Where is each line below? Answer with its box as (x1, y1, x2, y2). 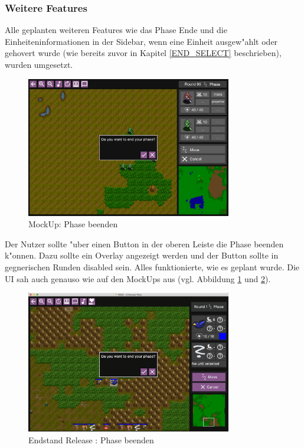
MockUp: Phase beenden (28, 218, 118, 230)
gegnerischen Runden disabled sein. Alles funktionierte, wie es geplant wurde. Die (5, 260, 300, 273)
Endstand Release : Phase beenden (28, 433, 154, 446)
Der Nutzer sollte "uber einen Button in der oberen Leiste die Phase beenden (5, 237, 284, 250)
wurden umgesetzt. (5, 58, 73, 70)
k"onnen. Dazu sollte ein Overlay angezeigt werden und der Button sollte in (5, 249, 279, 261)
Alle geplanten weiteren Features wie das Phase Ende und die (5, 24, 227, 36)
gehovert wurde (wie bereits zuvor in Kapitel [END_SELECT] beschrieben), (5, 47, 282, 59)
